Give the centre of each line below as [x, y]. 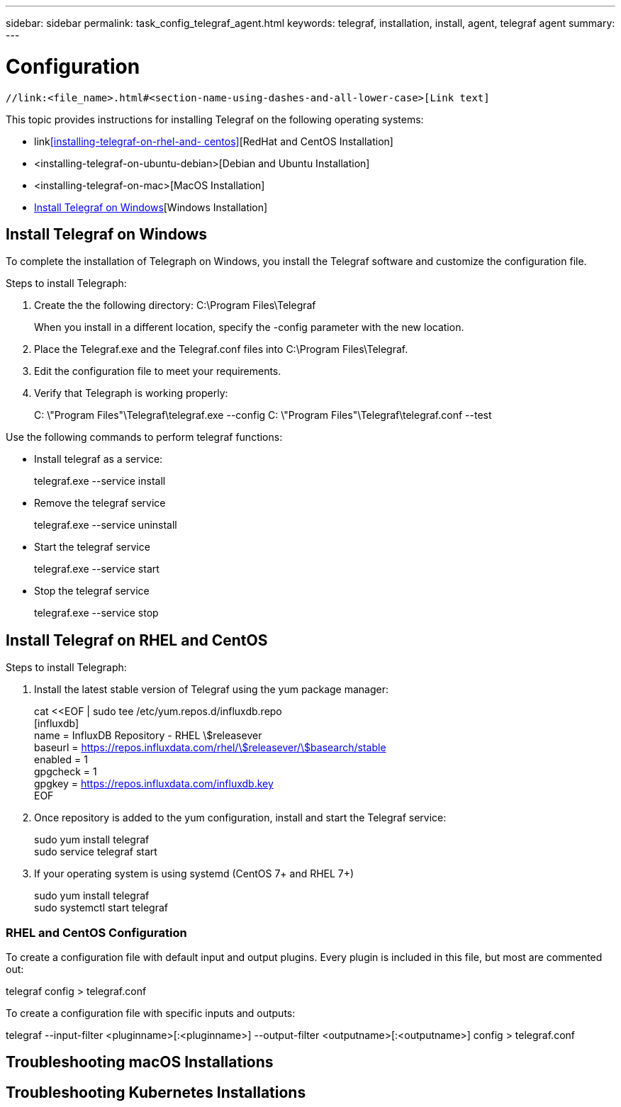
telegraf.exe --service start [97, 569]
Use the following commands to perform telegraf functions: [144, 437]
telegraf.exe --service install [100, 481]
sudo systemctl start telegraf [101, 908]
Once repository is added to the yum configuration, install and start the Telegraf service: [240, 818]
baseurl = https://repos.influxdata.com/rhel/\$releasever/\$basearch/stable [210, 748]
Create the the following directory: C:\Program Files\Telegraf [175, 305]
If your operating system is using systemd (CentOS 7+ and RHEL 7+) [194, 874]
